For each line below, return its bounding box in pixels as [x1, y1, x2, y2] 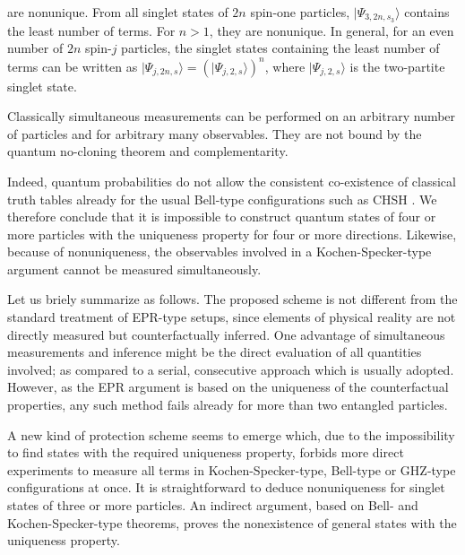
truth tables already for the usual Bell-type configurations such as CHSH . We [7, 189, 437, 208]
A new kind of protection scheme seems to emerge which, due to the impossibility [7, 425, 455, 444]
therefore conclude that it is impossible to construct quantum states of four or [7, 207, 436, 226]
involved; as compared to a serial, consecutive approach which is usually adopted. [7, 360, 454, 378]
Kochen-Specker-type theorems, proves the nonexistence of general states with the [7, 513, 457, 532]
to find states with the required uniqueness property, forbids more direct [7, 443, 404, 462]
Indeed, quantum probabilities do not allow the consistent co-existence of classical [7, 171, 456, 190]
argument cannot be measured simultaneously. [7, 259, 262, 278]
